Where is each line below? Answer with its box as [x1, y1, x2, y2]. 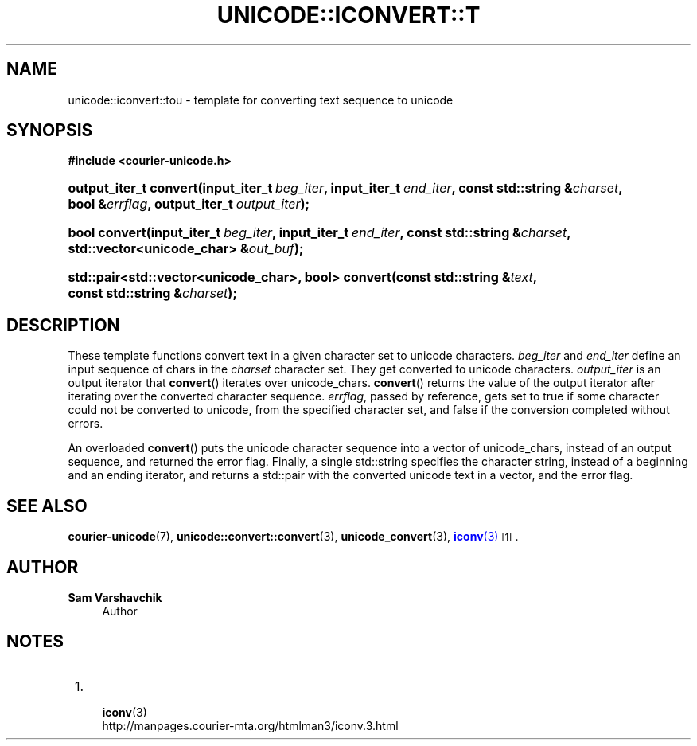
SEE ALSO [6, 495, 88, 516]
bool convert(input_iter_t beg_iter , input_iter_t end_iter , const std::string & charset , [68, 225, 571, 241]
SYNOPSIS [6, 120, 93, 141]
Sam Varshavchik [68, 590, 162, 604]
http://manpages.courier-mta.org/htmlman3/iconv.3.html [102, 718, 399, 732]
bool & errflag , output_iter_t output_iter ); [68, 196, 310, 213]
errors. [68, 416, 103, 431]
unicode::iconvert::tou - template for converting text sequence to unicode [68, 92, 454, 107]
